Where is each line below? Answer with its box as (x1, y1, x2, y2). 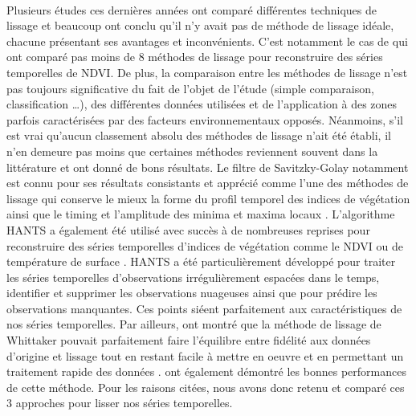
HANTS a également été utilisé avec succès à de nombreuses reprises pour (6, 221, 370, 238)
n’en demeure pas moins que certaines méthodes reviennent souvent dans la (6, 142, 378, 159)
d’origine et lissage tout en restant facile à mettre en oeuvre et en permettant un (6, 347, 404, 364)
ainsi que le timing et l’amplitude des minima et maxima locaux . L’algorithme (6, 206, 395, 222)
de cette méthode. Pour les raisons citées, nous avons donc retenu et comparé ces (6, 378, 405, 395)
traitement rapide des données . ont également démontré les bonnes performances (6, 363, 406, 380)
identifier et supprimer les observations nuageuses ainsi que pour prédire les (6, 284, 377, 301)
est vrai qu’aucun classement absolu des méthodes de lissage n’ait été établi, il (6, 127, 391, 144)
